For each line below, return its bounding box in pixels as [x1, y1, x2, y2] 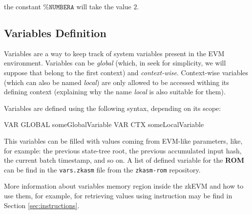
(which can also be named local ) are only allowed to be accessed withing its [4, 77, 229, 87]
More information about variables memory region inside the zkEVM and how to [4, 181, 244, 191]
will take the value [76, 1, 131, 11]
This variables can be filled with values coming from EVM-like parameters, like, [4, 135, 243, 146]
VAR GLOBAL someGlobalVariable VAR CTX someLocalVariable [4, 119, 204, 129]
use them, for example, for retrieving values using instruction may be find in [4, 190, 232, 200]
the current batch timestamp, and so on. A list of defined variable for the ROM [4, 155, 245, 165]
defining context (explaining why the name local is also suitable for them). [4, 86, 226, 97]
